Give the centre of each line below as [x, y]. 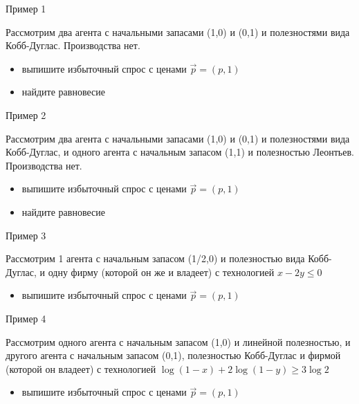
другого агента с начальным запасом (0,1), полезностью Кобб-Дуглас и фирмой [173, 355]
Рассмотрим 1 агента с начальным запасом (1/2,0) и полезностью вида [155, 258]
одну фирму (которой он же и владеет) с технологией [161, 272]
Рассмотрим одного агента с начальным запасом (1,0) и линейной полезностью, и [178, 341]
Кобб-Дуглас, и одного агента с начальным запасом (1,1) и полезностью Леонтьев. [180, 152]
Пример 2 [26, 114]
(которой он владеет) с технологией [81, 368]
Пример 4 [26, 318]
